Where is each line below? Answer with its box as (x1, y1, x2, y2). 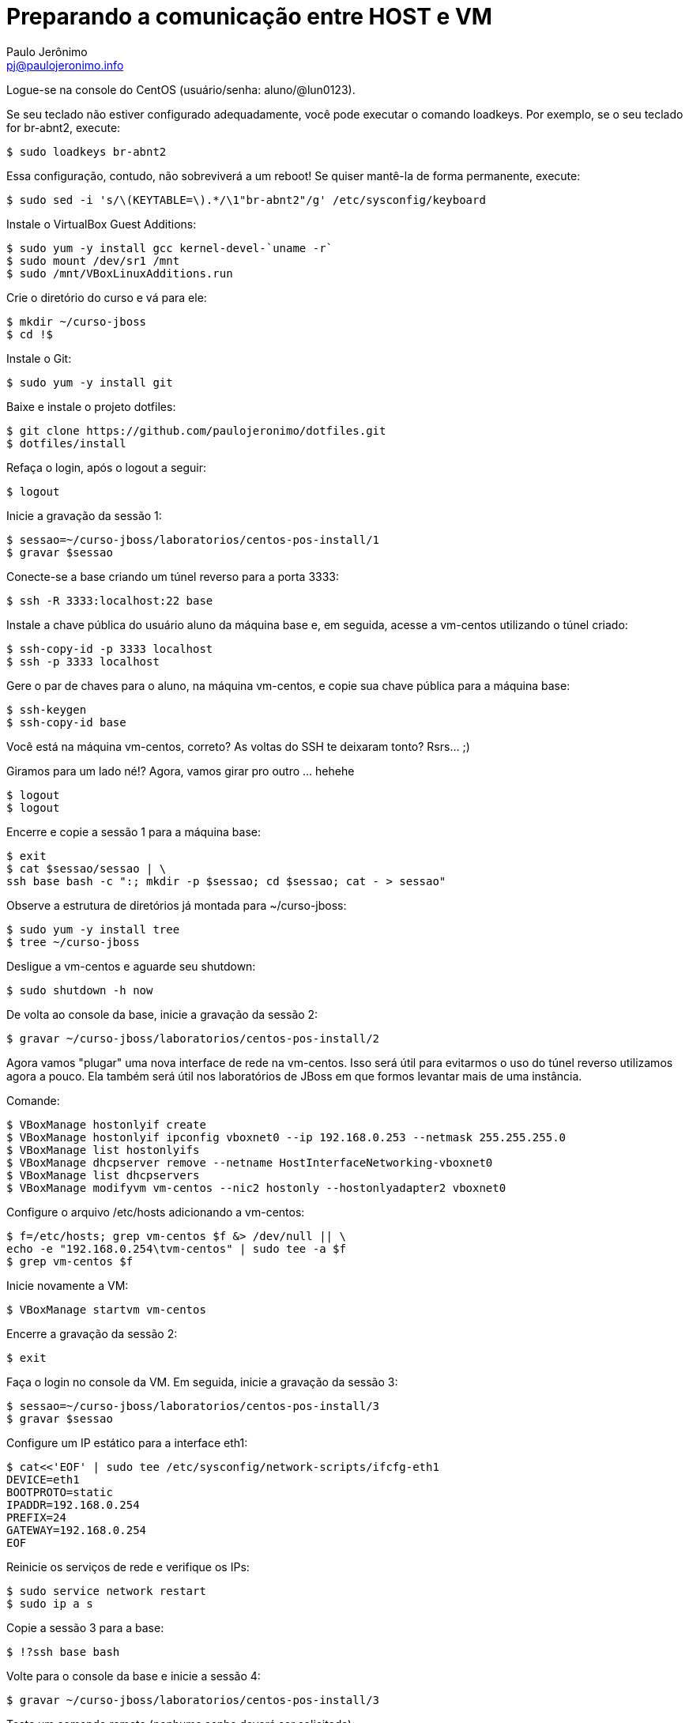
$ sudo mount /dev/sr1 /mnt (6, 254, 180, 267)
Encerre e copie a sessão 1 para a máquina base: (6, 824, 262, 839)
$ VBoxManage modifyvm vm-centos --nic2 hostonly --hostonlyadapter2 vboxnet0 (6, 1181, 506, 1194)
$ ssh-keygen (6, 703, 87, 716)
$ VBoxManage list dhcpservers (6, 1168, 200, 1182)
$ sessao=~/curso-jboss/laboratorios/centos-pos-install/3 (6, 1399, 380, 1412)
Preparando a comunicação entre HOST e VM (6, 3, 492, 30)
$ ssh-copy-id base (6, 715, 126, 729)
